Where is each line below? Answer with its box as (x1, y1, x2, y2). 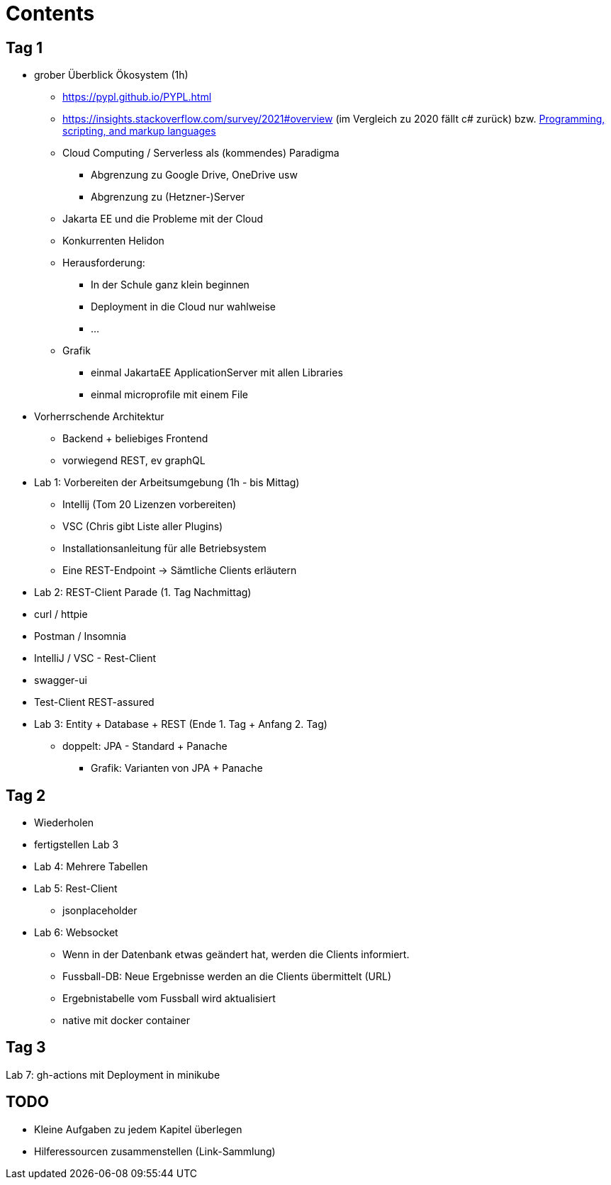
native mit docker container (62, 1014, 190, 1027)
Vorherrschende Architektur (34, 410, 164, 423)
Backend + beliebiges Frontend (62, 432, 208, 445)
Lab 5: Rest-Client (34, 882, 118, 895)
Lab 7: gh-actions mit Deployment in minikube (6, 1068, 220, 1081)
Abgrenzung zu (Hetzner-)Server (91, 191, 245, 203)
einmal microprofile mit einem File (91, 388, 248, 401)
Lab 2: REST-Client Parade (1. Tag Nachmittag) (34, 586, 252, 599)
